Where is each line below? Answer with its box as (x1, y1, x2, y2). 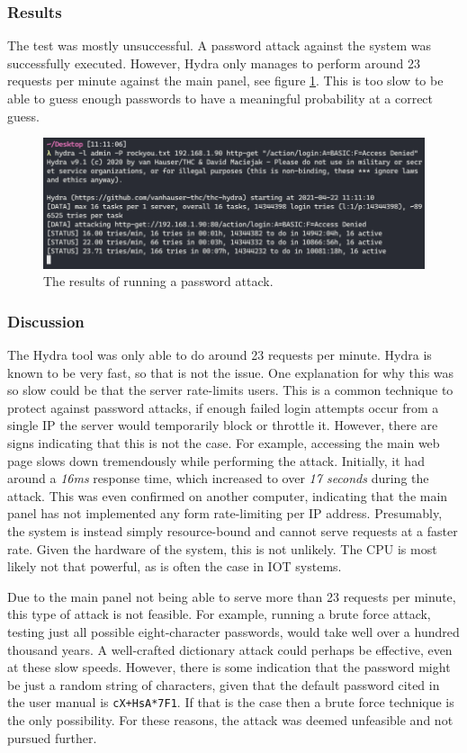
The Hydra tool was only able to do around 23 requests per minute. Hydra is (7, 345, 432, 364)
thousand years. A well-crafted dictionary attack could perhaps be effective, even (7, 640, 453, 659)
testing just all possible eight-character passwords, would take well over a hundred (7, 622, 460, 641)
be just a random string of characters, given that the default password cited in (7, 675, 440, 694)
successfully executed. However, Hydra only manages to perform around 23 (7, 53, 420, 72)
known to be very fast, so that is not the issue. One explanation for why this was (7, 363, 454, 381)
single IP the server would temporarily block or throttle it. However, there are (7, 416, 438, 435)
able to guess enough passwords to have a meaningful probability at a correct (7, 89, 434, 107)
